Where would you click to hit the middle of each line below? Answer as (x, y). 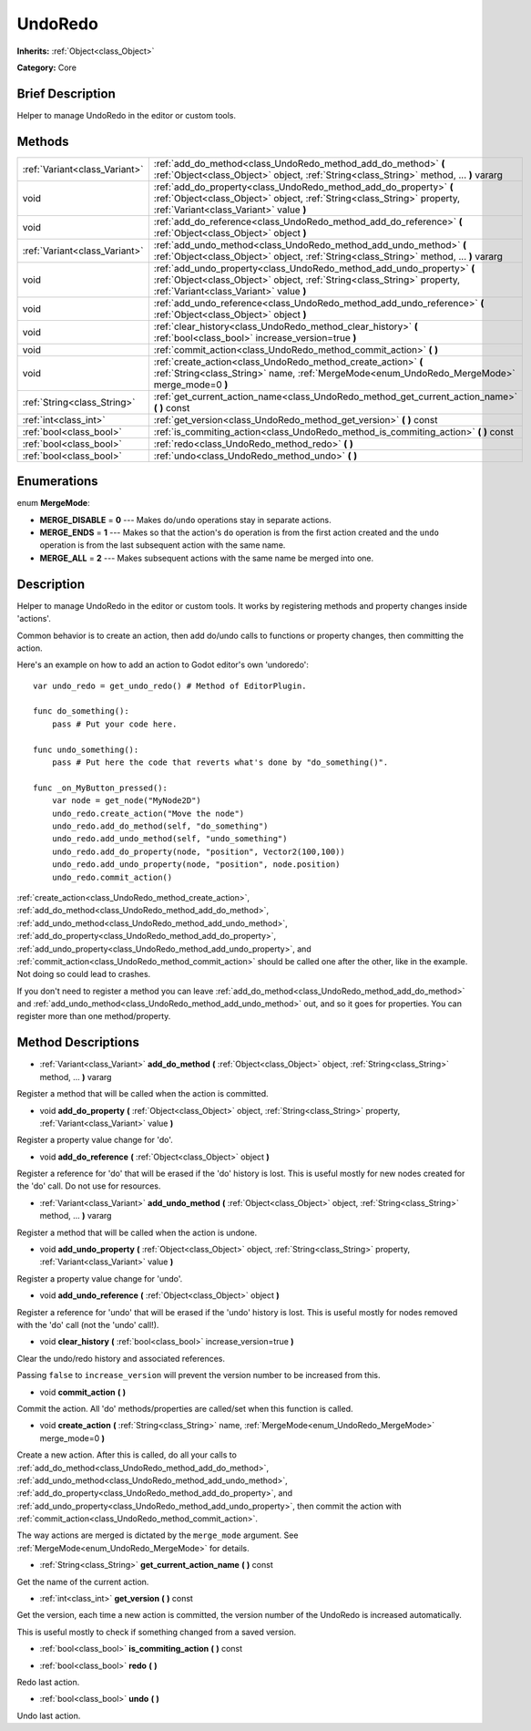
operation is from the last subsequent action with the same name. (163, 545)
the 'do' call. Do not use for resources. (89, 1186)
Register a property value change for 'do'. (95, 1140)
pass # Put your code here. (114, 724)
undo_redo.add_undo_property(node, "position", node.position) (196, 865)
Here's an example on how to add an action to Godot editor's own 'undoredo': (163, 665)
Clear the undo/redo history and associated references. (121, 1358)
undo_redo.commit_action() (112, 877)
